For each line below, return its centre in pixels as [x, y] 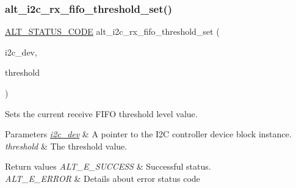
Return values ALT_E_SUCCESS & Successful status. [108, 166]
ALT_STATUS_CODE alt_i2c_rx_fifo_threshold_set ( [112, 31]
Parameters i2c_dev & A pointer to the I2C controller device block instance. [148, 134]
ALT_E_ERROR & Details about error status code [103, 178]
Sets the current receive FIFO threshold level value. [101, 113]
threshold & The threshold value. [66, 146]
